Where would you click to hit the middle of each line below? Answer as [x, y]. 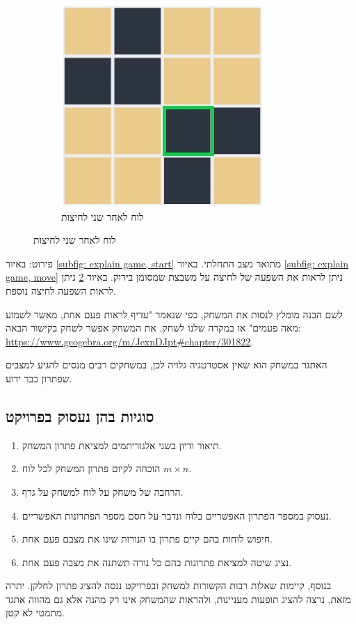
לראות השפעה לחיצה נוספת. [61, 290]
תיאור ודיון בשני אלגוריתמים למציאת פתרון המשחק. [122, 445]
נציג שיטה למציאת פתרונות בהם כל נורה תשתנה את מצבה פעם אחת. [157, 562]
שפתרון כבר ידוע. [39, 378]
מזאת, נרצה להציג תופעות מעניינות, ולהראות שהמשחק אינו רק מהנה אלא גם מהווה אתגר [178, 599]
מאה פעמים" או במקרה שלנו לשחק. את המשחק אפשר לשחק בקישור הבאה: [153, 328]
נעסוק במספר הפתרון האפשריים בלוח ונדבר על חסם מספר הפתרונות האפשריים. [177, 515]
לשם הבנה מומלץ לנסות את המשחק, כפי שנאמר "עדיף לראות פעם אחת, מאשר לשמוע [174, 314]
